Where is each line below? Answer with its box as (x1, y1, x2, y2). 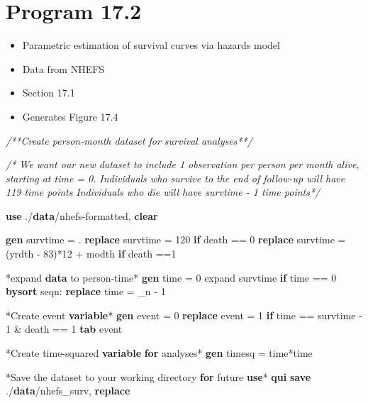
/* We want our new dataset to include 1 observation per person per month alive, (6, 157, 359, 172)
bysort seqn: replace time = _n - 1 (6, 284, 166, 299)
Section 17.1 (22, 85, 75, 100)
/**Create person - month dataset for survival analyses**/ (6, 133, 252, 148)
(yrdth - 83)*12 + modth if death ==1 (6, 246, 177, 261)
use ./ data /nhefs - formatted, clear (6, 208, 158, 223)
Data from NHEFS (22, 61, 105, 76)
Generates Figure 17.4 (22, 109, 118, 123)
